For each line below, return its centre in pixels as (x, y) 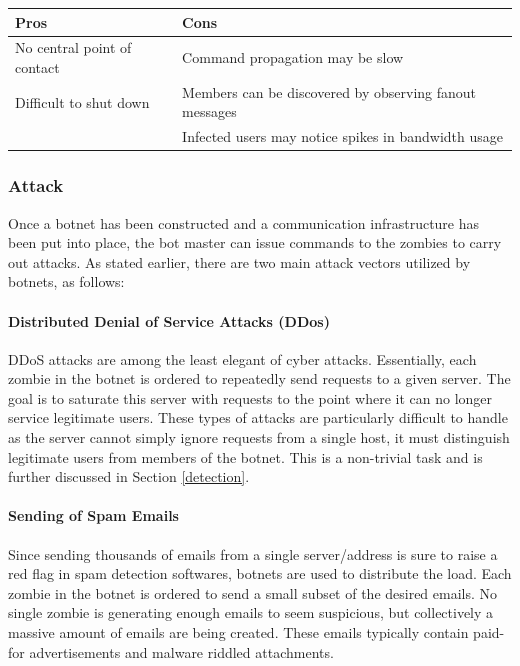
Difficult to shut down (82, 101)
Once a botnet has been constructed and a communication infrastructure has (244, 222)
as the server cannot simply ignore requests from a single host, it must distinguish (259, 437)
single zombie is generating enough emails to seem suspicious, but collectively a (251, 612)
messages (209, 111)
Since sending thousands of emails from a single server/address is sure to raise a (253, 553)
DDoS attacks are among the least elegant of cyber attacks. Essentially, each (242, 358)
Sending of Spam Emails (93, 515)
